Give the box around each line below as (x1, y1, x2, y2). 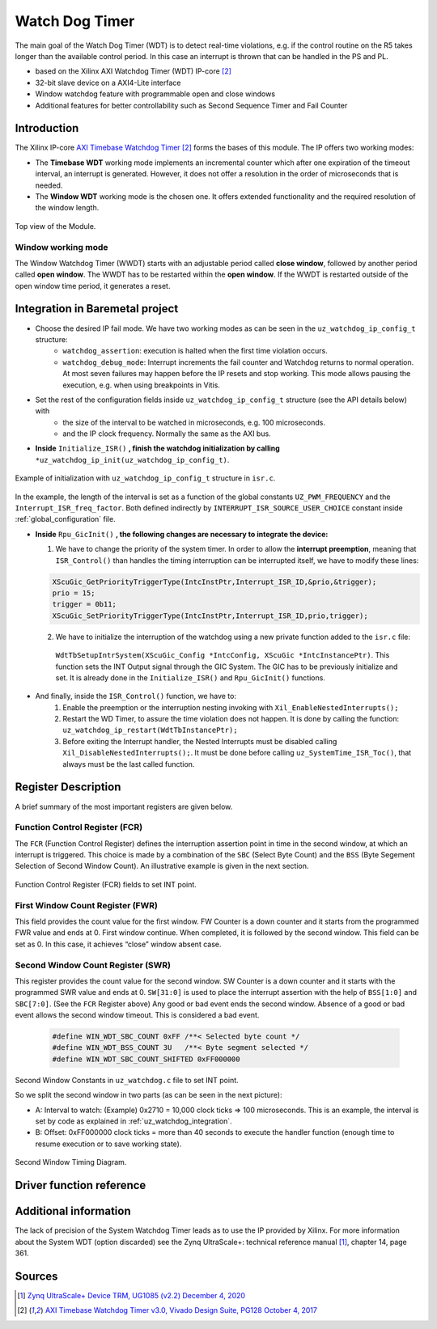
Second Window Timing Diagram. (15, 1158, 127, 1167)
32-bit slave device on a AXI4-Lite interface (35, 78, 181, 87)
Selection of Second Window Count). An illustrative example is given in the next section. (15, 861, 309, 871)
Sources (15, 1269, 58, 1283)
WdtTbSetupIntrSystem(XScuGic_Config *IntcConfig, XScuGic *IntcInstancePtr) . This (55, 650, 390, 660)
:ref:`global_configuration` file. (15, 514, 117, 524)
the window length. (35, 203, 100, 213)
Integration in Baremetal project (15, 302, 179, 315)
